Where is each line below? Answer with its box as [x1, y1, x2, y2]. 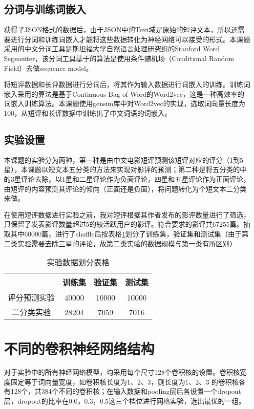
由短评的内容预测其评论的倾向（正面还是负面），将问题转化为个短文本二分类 [4, 183, 247, 194]
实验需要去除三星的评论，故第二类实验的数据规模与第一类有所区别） [17, 238, 236, 248]
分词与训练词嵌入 [4, 1, 86, 17]
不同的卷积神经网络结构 [4, 339, 155, 359]
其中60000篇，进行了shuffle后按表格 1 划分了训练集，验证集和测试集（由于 [10, 228, 242, 238]
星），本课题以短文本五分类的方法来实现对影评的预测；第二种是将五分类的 [4, 164, 240, 174]
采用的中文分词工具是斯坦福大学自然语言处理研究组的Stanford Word [4, 43, 219, 54]
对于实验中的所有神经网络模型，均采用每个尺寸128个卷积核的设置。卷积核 [4, 367, 240, 377]
